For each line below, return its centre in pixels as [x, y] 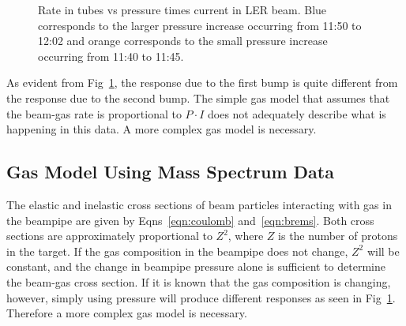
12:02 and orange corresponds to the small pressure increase [183, 41]
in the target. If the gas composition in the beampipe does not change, [177, 251]
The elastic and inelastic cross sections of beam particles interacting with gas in [199, 204]
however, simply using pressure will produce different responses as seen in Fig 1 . [201, 297]
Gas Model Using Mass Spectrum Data [170, 172]
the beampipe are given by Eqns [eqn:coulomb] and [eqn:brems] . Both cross [190, 220]
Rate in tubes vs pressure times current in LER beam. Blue [182, 9]
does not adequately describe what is [297, 113]
